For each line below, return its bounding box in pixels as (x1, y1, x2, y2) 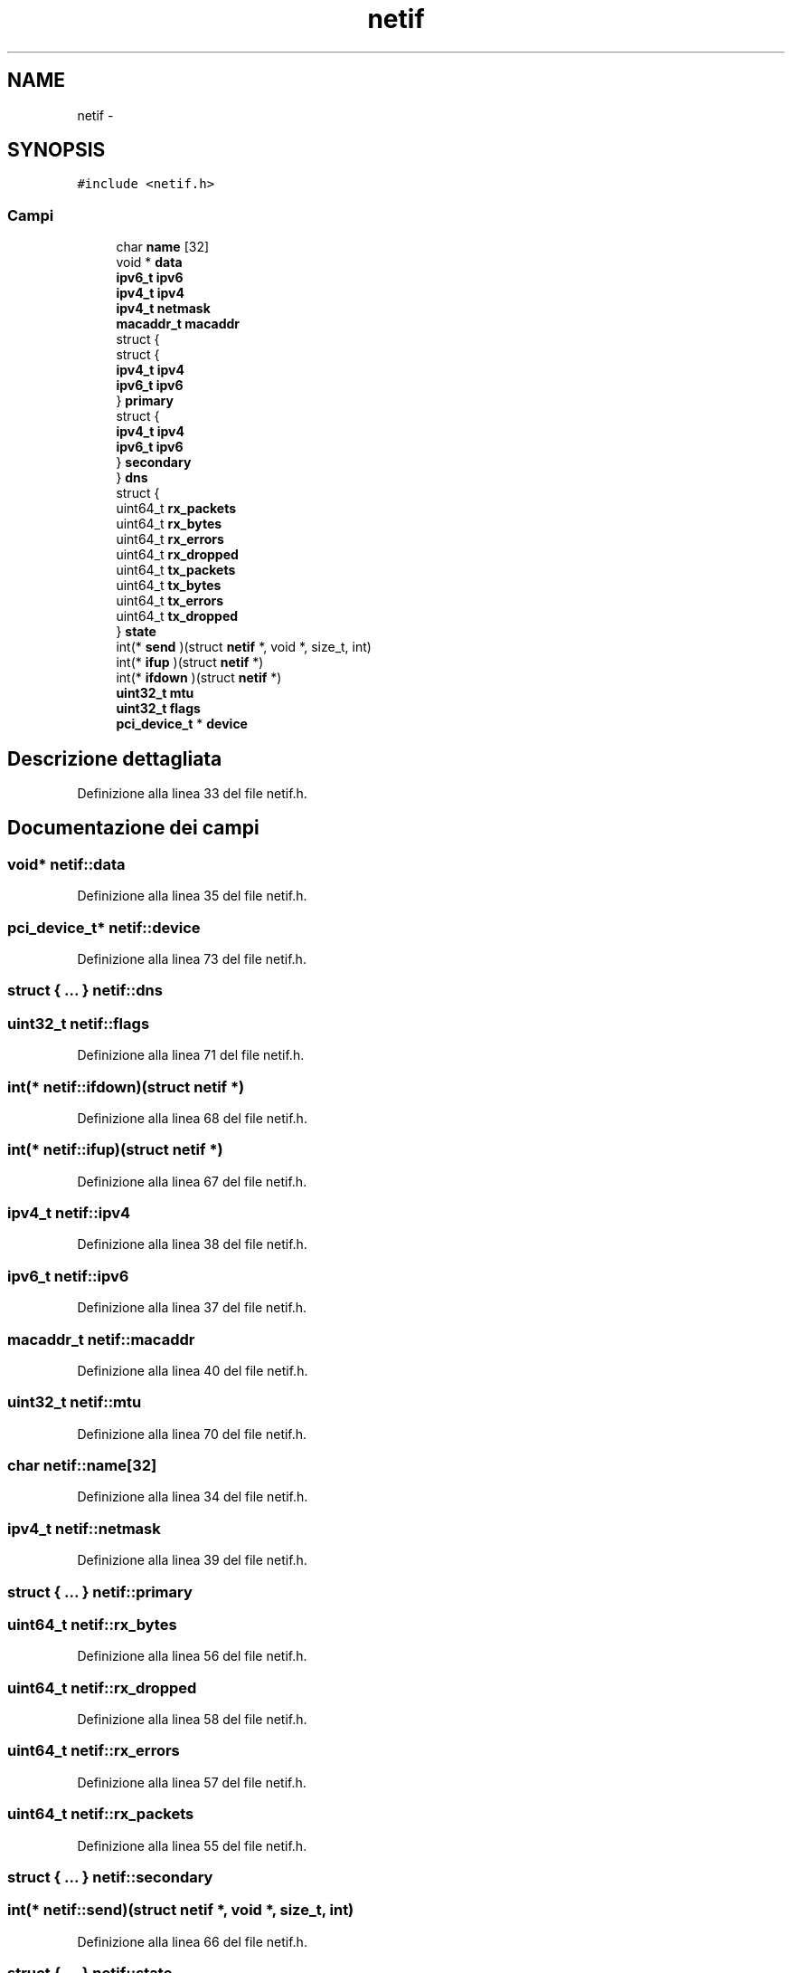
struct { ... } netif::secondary (7, 1867, 213, 1886)
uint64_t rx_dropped (116, 547, 239, 563)
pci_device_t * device (116, 716, 248, 732)
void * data (116, 254, 183, 271)
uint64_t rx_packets (116, 500, 237, 517)
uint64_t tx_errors (116, 593, 224, 609)
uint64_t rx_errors (116, 531, 224, 548)
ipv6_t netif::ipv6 (7, 1266, 129, 1285)
